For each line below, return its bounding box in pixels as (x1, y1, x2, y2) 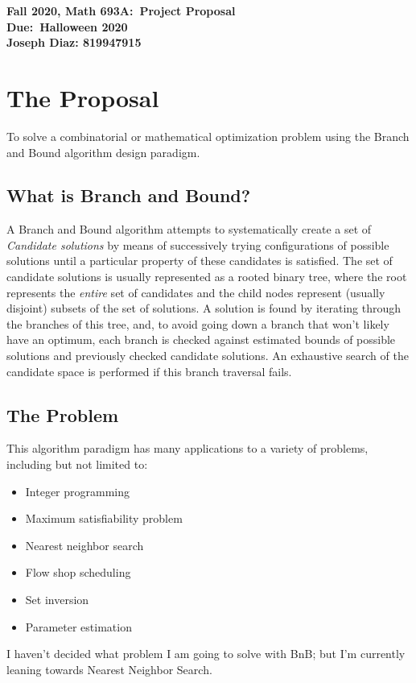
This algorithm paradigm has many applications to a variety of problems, (6, 440, 369, 457)
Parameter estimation (25, 618, 132, 635)
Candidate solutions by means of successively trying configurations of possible (6, 236, 389, 253)
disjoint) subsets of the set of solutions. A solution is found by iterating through (6, 300, 402, 317)
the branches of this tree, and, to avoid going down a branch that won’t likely (6, 315, 389, 332)
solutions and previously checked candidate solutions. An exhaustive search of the (6, 347, 409, 364)
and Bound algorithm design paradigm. (6, 143, 200, 160)
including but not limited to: (6, 456, 148, 473)
